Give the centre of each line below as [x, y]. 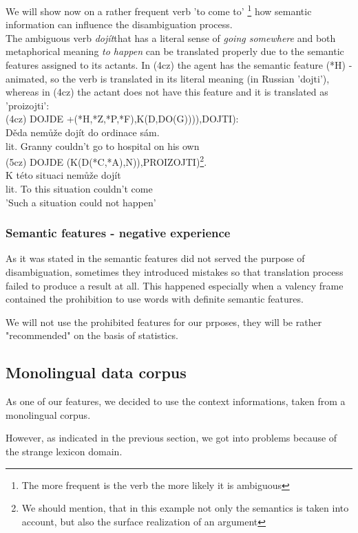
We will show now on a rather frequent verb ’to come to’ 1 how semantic [159, 10]
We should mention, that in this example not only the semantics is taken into [185, 508]
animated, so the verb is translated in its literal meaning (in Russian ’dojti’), [168, 78]
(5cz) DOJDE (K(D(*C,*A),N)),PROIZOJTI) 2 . [106, 161]
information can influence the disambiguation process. [119, 24]
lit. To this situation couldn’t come [79, 189]
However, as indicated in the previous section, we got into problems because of [171, 438]
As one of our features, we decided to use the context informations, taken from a [176, 401]
